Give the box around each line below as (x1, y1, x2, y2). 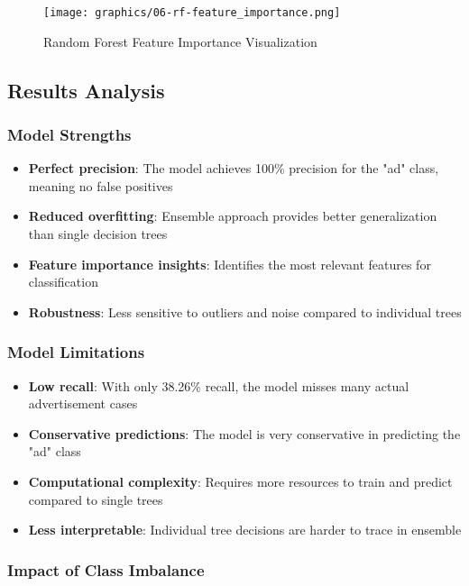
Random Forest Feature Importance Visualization (43, 32, 317, 50)
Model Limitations (7, 341, 145, 363)
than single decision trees (28, 224, 168, 243)
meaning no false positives (28, 176, 173, 195)
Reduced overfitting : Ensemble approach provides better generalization (28, 206, 437, 225)
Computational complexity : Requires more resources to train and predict (28, 472, 453, 490)
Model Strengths (7, 123, 132, 145)
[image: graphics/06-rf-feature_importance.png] (43, 6, 341, 19)
